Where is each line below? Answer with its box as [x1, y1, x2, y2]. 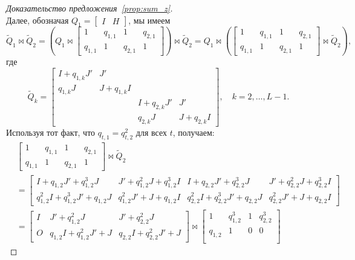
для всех [135, 126, 167, 139]
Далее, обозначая [6, 13, 69, 26]
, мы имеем [128, 13, 171, 26]
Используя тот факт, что [6, 126, 96, 139]
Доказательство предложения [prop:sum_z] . [6, 2, 173, 14]
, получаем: [172, 126, 215, 139]
